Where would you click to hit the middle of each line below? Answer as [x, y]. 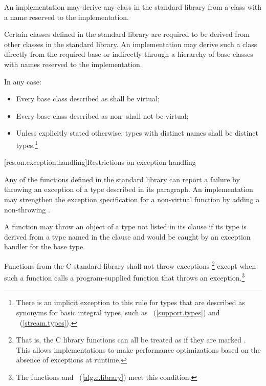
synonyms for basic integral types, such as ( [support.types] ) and [118, 313]
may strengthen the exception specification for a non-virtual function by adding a [132, 199]
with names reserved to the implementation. [73, 64]
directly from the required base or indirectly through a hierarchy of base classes [129, 54]
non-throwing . [27, 209]
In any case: [23, 81]
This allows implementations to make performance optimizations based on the [138, 349]
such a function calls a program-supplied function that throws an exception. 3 [125, 277]
